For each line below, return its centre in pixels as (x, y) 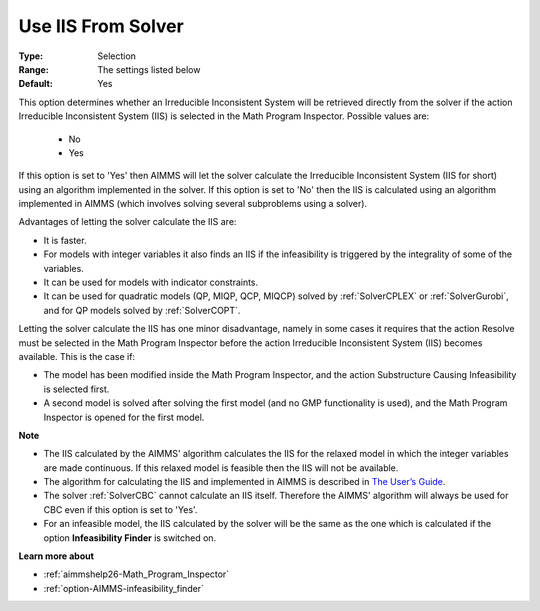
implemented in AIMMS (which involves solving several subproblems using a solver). (193, 204)
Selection (117, 56)
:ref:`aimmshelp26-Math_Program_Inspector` (136, 574)
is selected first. (76, 389)
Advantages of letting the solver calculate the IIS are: (127, 222)
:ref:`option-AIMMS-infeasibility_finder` (124, 588)
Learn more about (56, 556)
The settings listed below (149, 69)
